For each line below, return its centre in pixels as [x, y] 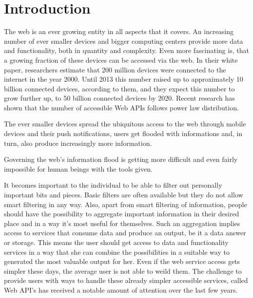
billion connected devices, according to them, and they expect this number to [119, 88]
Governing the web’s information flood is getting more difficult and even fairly [121, 159]
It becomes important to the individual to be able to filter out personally [113, 185]
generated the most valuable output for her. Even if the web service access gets [122, 261]
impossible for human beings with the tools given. [78, 168]
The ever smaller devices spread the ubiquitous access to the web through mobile [125, 124]
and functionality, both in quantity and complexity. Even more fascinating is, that [126, 50]
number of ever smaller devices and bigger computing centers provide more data [124, 41]
